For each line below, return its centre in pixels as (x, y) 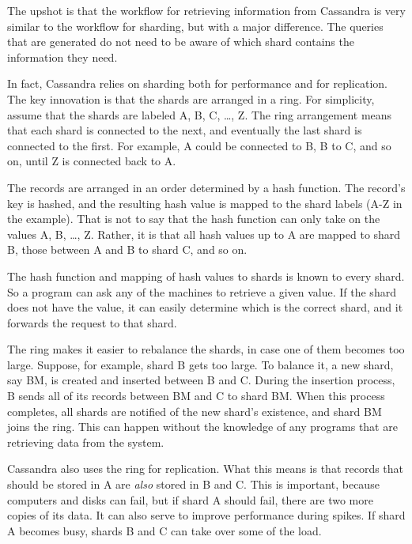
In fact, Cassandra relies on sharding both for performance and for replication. (197, 83)
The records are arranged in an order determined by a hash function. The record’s (206, 187)
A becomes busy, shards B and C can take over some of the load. (164, 530)
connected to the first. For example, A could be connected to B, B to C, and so (199, 145)
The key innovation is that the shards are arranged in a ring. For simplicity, (191, 98)
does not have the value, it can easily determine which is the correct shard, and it (205, 307)
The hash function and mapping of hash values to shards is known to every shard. (206, 276)
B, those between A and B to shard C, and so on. (127, 249)
